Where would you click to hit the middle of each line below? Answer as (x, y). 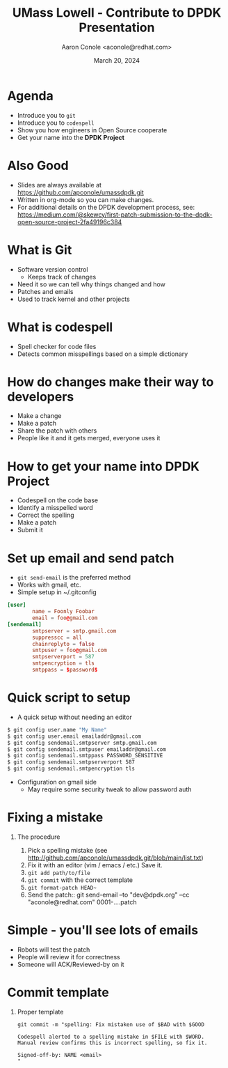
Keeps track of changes (62, 277)
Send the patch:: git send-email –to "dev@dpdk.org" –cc (108, 895)
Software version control (52, 269)
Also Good (38, 165)
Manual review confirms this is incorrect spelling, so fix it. (112, 1043)
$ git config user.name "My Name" (57, 729)
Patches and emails (45, 291)
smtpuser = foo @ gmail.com (70, 650)
